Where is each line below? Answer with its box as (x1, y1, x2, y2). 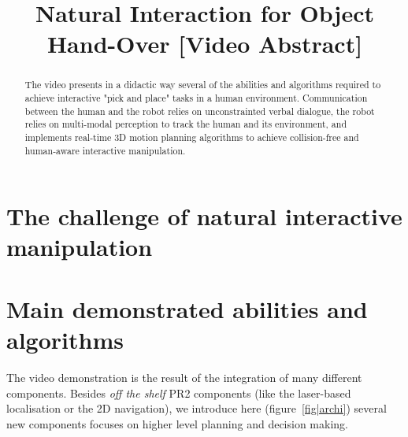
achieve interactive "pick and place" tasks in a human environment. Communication (24, 91, 368, 105)
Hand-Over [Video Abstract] (46, 28, 363, 60)
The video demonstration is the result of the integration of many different (6, 368, 362, 385)
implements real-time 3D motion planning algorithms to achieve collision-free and (24, 130, 359, 143)
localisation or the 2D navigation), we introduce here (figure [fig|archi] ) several (6, 400, 387, 417)
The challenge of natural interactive (6, 200, 402, 232)
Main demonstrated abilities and (6, 292, 368, 324)
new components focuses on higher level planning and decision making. (6, 415, 348, 431)
